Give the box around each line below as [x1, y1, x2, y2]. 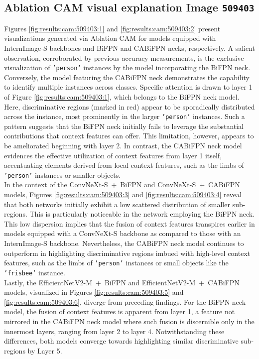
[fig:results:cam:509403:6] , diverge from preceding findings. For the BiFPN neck [4, 296, 246, 307]
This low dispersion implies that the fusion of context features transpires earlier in [4, 218, 255, 229]
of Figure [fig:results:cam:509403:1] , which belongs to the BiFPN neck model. [4, 92, 240, 102]
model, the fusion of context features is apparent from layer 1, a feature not [4, 306, 235, 317]
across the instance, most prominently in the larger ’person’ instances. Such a [4, 111, 245, 121]
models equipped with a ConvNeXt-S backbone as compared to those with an [4, 228, 241, 239]
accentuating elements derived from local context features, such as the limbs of [4, 160, 244, 170]
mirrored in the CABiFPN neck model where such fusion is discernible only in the [4, 316, 255, 326]
